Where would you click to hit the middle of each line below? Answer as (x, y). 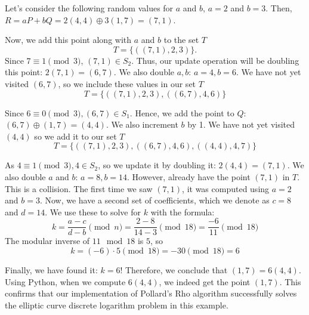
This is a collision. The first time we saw (79, 188)
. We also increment (142, 124)
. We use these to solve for (93, 211)
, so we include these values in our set (127, 83)
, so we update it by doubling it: (157, 165)
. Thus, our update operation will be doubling (215, 60)
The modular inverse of (47, 241)
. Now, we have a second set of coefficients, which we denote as (154, 200)
